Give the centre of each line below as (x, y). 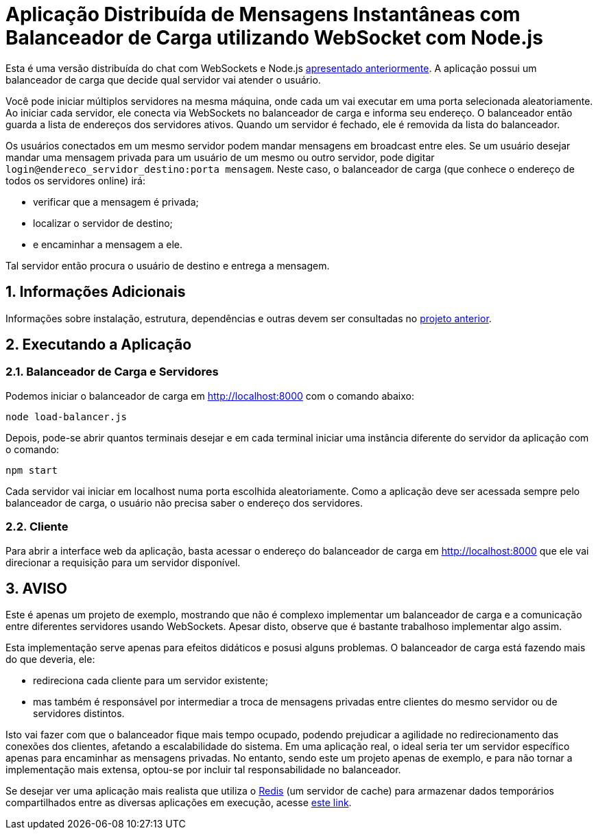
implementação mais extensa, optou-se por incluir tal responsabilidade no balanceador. (203, 770)
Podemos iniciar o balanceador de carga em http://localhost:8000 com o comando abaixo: (210, 396)
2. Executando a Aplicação (99, 345)
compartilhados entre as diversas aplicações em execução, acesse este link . (179, 803)
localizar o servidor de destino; (103, 223)
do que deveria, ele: (50, 659)
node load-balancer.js (67, 416)
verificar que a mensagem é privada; (116, 202)
